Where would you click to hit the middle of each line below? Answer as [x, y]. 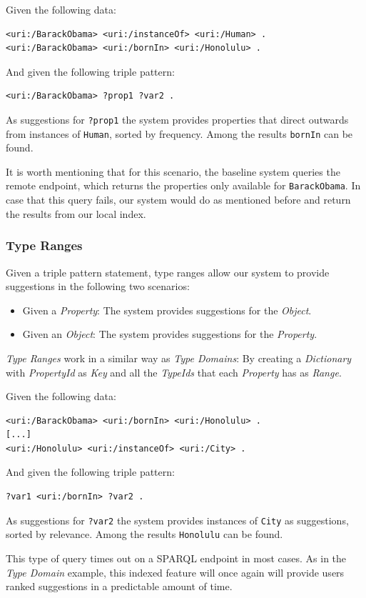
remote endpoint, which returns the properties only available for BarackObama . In [183, 185]
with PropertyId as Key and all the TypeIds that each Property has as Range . [174, 372]
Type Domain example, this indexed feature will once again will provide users [175, 572]
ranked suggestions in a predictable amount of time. [119, 586]
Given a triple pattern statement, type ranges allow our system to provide [168, 272]
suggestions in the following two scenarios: [98, 286]
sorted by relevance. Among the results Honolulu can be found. [144, 534]
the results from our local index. [76, 213]
